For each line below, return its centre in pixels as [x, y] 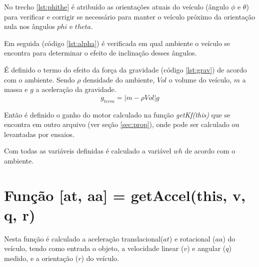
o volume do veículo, [200, 79]
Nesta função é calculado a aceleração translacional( [84, 238]
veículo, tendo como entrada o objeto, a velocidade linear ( [94, 248]
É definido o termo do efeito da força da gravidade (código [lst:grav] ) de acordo [125, 69]
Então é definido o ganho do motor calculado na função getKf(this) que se [117, 114]
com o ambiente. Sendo [39, 79]
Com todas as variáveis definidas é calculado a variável [88, 151]
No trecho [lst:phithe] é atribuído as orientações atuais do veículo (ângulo [116, 6]
